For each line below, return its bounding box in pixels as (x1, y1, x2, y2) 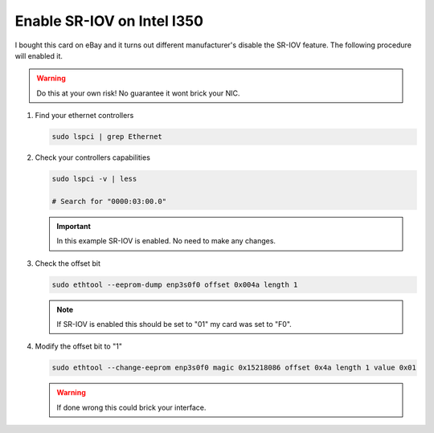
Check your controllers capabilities (35, 153, 150, 162)
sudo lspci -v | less (51, 174, 137, 184)
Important (56, 221, 92, 231)
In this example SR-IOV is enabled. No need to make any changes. (56, 236, 276, 246)
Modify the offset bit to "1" (35, 341, 122, 351)
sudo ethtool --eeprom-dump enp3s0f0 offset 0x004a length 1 (51, 280, 298, 289)
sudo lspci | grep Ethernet (51, 133, 162, 141)
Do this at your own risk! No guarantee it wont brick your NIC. (36, 88, 240, 98)
